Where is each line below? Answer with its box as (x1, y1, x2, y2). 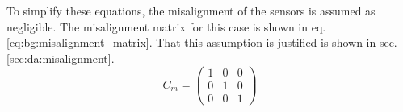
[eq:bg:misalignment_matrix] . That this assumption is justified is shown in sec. (6, 34, 397, 51)
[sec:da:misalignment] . (6, 49, 115, 66)
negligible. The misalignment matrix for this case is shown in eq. (6, 18, 326, 35)
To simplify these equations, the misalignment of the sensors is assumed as (6, 2, 376, 19)
